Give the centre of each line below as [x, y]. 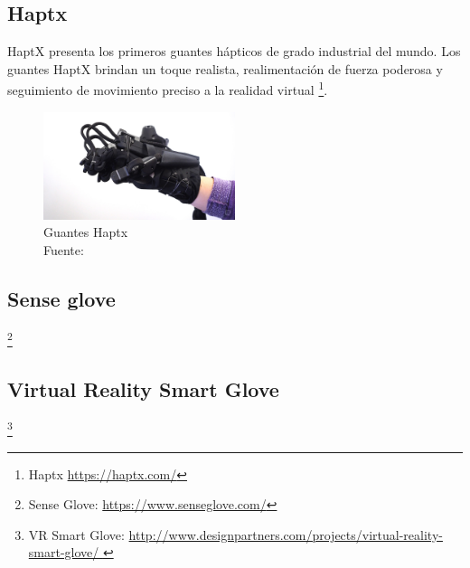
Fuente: [64, 250]
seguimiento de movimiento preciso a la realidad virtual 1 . [168, 89]
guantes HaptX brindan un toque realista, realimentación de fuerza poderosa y [225, 68]
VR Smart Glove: [76, 534]
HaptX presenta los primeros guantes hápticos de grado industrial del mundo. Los [234, 51]
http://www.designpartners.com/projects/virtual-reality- [286, 534]
